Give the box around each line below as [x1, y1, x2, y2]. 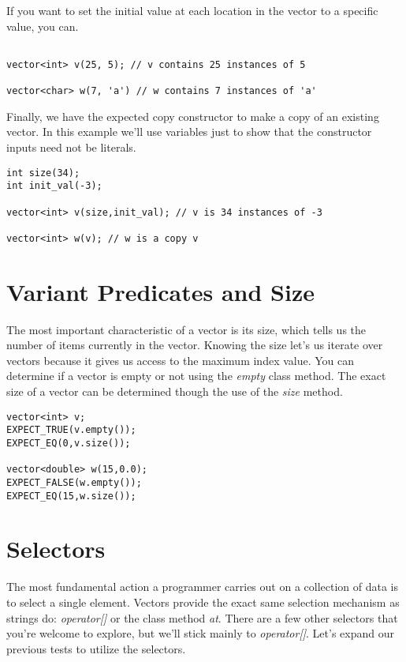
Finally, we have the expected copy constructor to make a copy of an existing [6, 107, 379, 124]
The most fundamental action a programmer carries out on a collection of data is [6, 578, 399, 595]
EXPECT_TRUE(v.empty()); [6, 424, 136, 436]
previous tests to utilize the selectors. [6, 640, 186, 656]
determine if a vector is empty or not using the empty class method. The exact [6, 367, 386, 384]
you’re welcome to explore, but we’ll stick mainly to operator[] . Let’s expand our [6, 625, 394, 641]
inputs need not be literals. [6, 139, 136, 155]
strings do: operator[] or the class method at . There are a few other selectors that [6, 609, 398, 626]
